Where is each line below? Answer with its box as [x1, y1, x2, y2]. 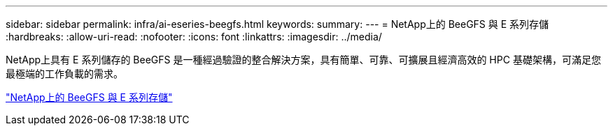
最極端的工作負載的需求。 [6, 68, 123, 79]
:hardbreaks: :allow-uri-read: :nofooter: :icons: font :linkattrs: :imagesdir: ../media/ [6, 31, 382, 43]
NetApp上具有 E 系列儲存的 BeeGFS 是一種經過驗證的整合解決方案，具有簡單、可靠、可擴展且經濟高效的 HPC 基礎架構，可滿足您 [6, 54, 601, 65]
